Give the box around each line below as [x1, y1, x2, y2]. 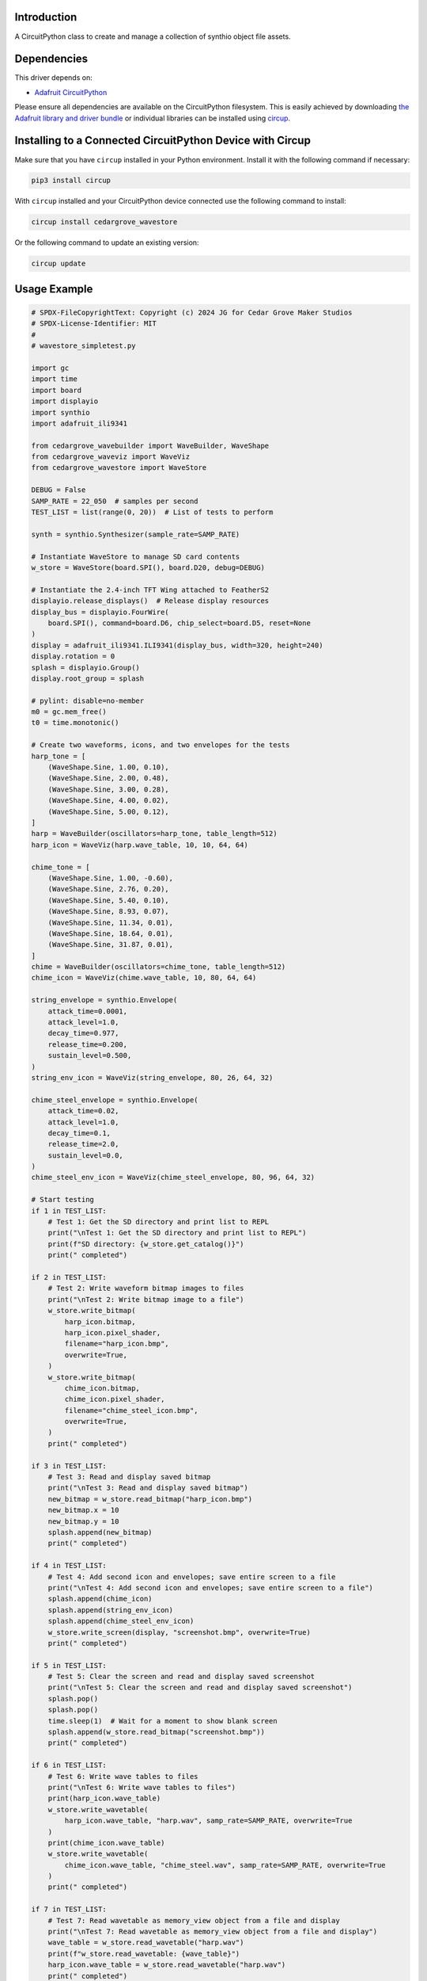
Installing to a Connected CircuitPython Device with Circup [14, 134, 312, 147]
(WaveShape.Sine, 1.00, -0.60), [47, 873, 174, 883]
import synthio [31, 408, 90, 417]
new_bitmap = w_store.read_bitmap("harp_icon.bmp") [47, 1494, 253, 1503]
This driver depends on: [14, 73, 93, 82]
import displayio [31, 397, 99, 406]
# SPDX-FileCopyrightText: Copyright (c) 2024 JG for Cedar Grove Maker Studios [31, 308, 353, 317]
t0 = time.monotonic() [31, 718, 119, 727]
